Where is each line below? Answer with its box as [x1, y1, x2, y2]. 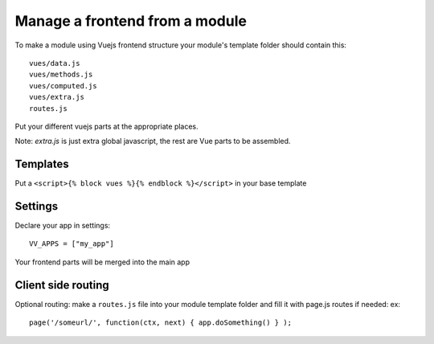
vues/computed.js [29, 81, 97, 90]
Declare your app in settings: [14, 221, 111, 231]
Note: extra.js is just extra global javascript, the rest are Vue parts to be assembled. [14, 137, 291, 146]
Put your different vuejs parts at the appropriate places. [14, 121, 199, 131]
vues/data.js [29, 59, 80, 68]
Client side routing [14, 278, 110, 292]
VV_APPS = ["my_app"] [29, 240, 114, 248]
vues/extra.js [29, 92, 84, 102]
